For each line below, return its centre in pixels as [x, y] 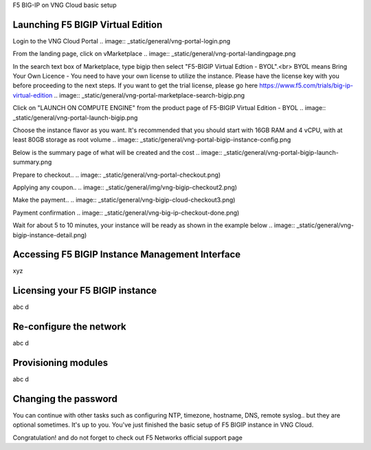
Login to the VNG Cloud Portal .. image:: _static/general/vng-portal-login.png [121, 41]
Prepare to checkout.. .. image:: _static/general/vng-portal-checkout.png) [117, 175]
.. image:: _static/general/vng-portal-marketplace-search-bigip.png [149, 95]
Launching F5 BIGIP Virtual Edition [88, 24]
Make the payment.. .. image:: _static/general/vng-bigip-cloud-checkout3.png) [124, 200]
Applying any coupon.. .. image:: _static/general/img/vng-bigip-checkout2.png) [125, 187]
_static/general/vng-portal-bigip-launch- [281, 152]
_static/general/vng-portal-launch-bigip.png [75, 118]
